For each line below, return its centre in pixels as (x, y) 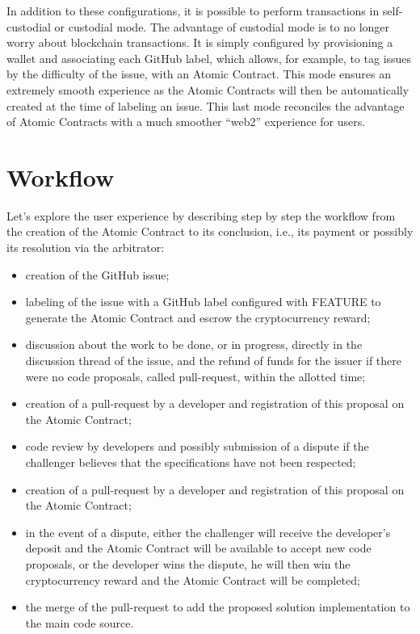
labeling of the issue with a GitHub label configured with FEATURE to (203, 302)
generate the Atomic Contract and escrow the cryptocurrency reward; (198, 317)
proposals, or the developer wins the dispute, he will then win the (188, 563)
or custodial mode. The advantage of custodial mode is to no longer (222, 26)
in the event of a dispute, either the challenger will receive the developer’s (208, 532)
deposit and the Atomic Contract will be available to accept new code (198, 548)
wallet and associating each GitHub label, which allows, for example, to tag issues (209, 58)
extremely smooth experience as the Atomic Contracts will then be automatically (208, 89)
